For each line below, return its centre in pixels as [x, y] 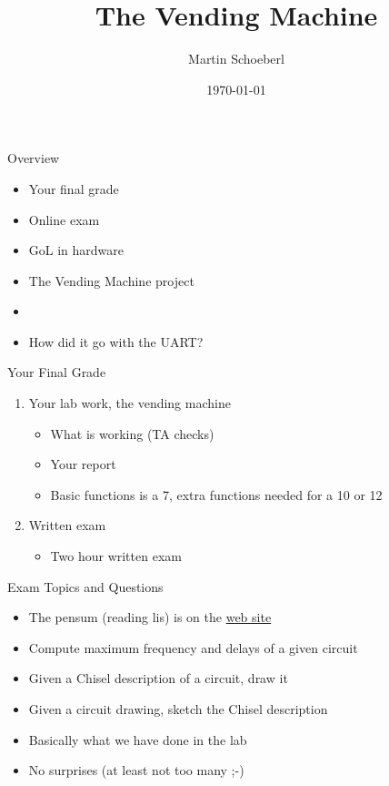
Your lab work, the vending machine [130, 403]
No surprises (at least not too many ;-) [136, 770]
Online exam [64, 219]
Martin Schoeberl [236, 59]
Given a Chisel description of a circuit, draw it [158, 678]
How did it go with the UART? [116, 341]
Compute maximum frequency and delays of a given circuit [193, 647]
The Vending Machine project [111, 280]
